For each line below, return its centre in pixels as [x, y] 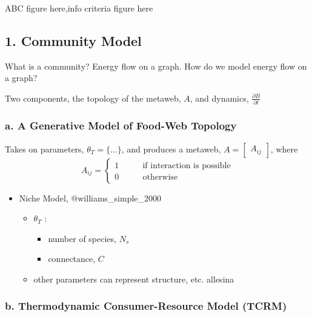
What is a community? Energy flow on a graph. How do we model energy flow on [156, 66]
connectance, [72, 259]
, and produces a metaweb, [171, 149]
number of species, [82, 238]
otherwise [160, 177]
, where [284, 149]
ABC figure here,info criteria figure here [79, 8]
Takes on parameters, [45, 149]
